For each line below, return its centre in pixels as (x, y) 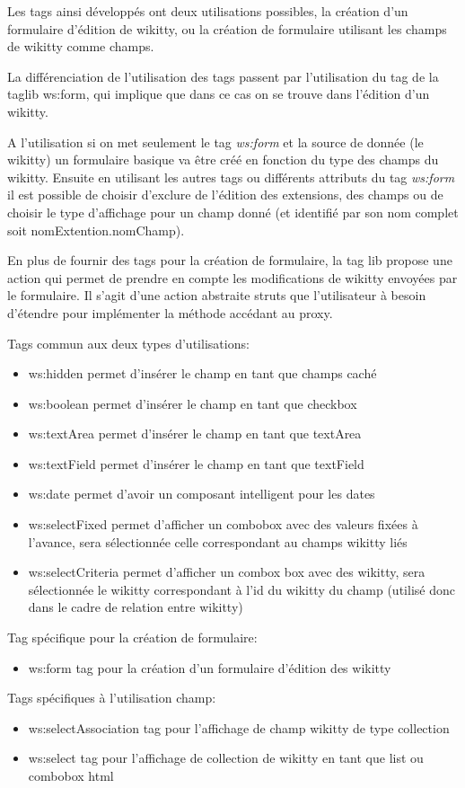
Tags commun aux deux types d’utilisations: (128, 343)
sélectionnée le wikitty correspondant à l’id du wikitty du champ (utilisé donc (241, 589)
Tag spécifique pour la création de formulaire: (132, 637)
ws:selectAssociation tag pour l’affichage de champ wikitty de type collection (239, 727)
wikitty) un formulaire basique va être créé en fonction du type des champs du (223, 159)
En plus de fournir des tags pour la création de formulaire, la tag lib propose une (230, 260)
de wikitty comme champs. (81, 46)
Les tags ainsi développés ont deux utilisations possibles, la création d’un (208, 11)
